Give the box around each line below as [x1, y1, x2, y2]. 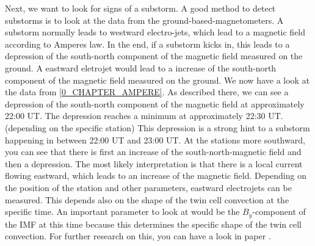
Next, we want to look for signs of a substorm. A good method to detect [5, 2, 276, 14]
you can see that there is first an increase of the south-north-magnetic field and [5, 145, 302, 158]
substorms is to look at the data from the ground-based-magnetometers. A [5, 13, 284, 26]
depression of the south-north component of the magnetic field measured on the [5, 49, 303, 62]
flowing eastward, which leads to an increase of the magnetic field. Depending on [5, 169, 306, 182]
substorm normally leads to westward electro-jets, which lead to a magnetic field [5, 26, 306, 38]
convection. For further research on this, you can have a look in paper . [5, 230, 271, 242]
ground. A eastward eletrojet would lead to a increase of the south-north [5, 61, 277, 74]
